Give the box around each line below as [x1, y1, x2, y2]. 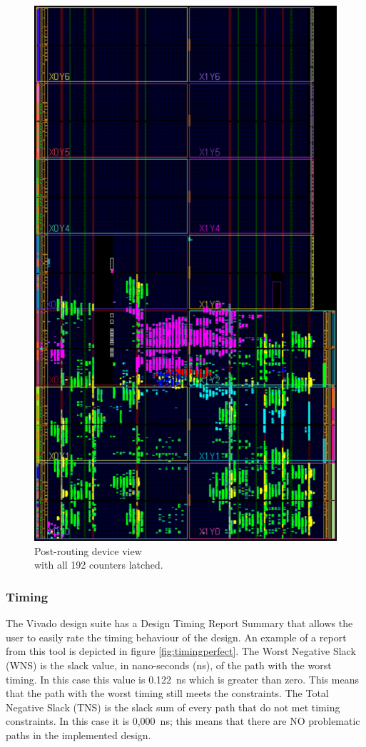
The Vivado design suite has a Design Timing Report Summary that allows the [6, 616, 353, 631]
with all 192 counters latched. [34, 557, 163, 572]
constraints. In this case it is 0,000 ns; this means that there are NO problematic [6, 713, 360, 728]
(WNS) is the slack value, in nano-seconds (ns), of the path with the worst [6, 657, 332, 672]
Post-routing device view [34, 543, 142, 558]
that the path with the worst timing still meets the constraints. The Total [6, 686, 329, 701]
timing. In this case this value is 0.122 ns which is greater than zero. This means [6, 671, 359, 686]
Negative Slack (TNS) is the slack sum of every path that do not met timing [6, 699, 340, 714]
